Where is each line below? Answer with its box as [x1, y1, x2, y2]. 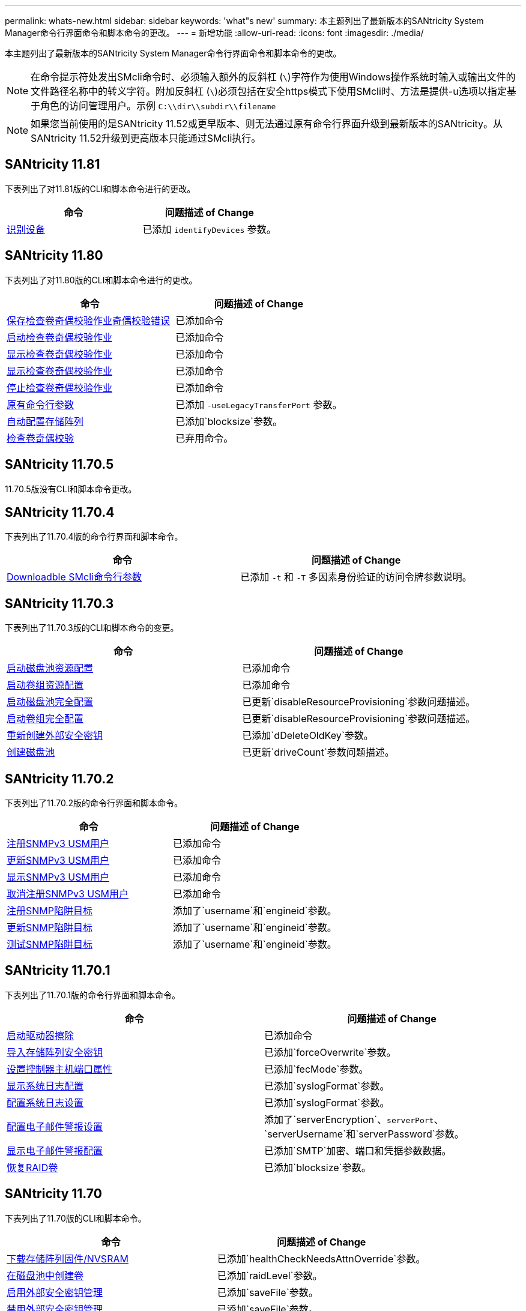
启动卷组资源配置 [7, 679, 84, 692]
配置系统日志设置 [7, 1096, 84, 1109]
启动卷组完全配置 [7, 713, 84, 725]
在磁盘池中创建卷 [7, 1269, 84, 1282]
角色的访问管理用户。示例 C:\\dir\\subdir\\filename [40, 100, 276, 112]
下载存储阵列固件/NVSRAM [7, 1252, 128, 1265]
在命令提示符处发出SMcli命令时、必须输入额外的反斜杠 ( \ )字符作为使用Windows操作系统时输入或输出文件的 [31, 71, 516, 83]
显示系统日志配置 [7, 1079, 84, 1092]
